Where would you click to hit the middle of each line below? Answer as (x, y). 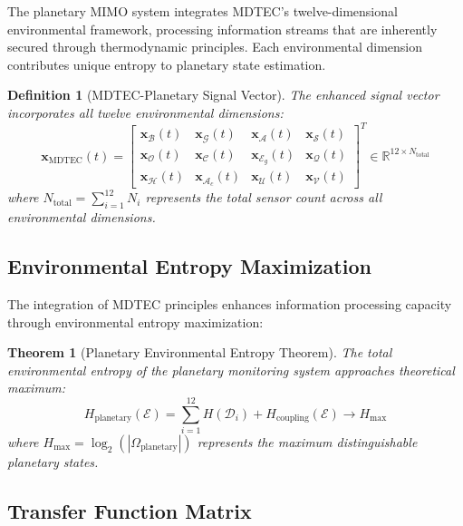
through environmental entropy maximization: (135, 321)
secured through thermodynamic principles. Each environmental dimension (215, 47)
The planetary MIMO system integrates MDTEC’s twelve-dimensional (203, 11)
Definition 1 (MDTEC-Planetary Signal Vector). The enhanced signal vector (223, 95)
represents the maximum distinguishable (307, 442)
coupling (292, 419)
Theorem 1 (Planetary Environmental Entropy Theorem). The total (200, 352)
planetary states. (53, 462)
